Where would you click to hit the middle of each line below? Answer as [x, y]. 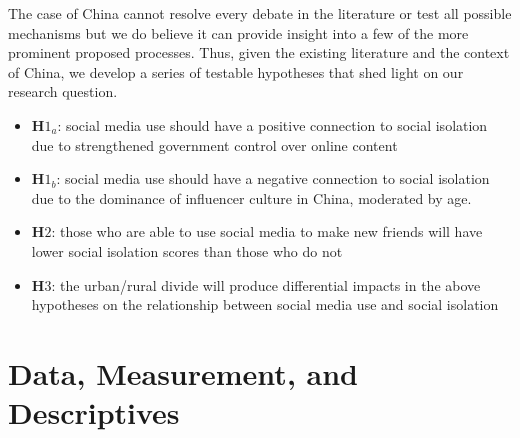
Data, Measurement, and [183, 372]
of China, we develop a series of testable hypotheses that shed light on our [236, 71]
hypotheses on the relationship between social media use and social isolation [265, 304]
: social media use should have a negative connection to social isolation [273, 178]
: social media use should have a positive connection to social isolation [272, 124]
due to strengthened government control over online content [214, 144]
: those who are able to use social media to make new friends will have [267, 231]
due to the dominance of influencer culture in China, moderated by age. [251, 197]
